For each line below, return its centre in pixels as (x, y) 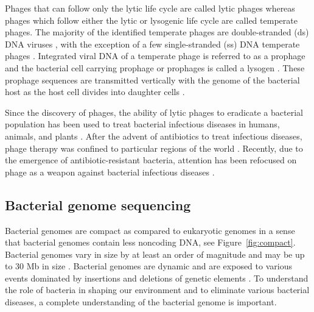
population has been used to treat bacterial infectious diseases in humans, (142, 124)
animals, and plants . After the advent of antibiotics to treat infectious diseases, (154, 136)
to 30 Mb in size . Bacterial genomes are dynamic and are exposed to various (148, 266)
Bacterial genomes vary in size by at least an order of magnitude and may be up (155, 254)
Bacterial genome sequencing (98, 204)
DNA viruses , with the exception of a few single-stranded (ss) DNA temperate (152, 44)
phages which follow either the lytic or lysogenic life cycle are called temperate (151, 20)
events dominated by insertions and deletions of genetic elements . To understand (157, 278)
